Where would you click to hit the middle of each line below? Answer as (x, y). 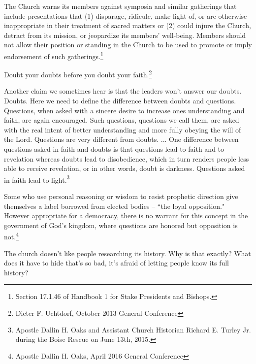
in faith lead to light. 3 (37, 179)
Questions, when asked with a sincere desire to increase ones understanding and (124, 110)
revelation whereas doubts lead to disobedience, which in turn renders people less (127, 158)
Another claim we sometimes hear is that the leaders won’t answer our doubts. (123, 91)
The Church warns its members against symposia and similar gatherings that (120, 6)
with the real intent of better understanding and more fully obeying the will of (123, 129)
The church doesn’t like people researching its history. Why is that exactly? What (128, 253)
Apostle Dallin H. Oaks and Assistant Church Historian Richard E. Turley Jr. (133, 329)
